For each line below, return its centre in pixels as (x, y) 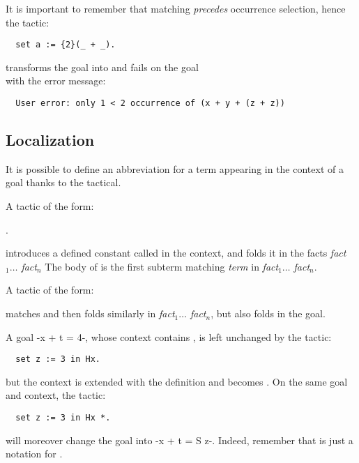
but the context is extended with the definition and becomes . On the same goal (177, 381)
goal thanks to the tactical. (63, 182)
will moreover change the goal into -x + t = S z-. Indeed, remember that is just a (179, 440)
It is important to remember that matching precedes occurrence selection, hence (176, 8)
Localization (50, 140)
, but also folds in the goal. (268, 313)
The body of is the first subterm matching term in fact (162, 266)
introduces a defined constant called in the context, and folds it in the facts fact (176, 253)
